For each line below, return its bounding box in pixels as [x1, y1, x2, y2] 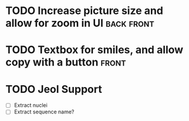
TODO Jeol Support [5, 82, 102, 96]
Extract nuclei [14, 102, 48, 109]
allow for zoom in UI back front [5, 16, 155, 30]
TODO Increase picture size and [5, 4, 164, 18]
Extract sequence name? [14, 108, 75, 115]
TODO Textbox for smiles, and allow [5, 43, 184, 57]
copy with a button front [5, 56, 127, 69]
